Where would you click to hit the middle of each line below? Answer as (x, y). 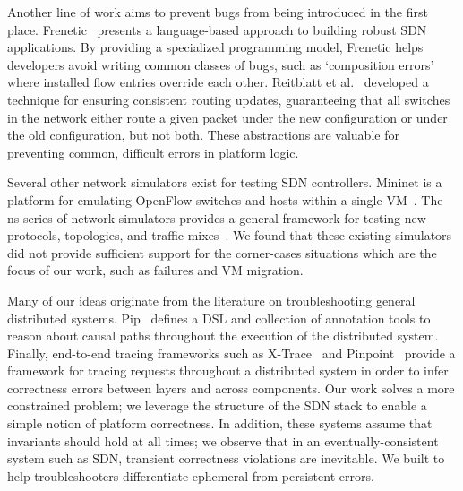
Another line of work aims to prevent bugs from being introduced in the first (218, 12)
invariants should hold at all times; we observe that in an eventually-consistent (223, 440)
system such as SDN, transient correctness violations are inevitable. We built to (226, 458)
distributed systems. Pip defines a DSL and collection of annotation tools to (219, 318)
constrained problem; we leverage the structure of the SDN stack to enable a (217, 405)
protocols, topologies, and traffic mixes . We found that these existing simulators (230, 235)
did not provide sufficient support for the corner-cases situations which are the (222, 252)
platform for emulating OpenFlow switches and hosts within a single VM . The (225, 199)
